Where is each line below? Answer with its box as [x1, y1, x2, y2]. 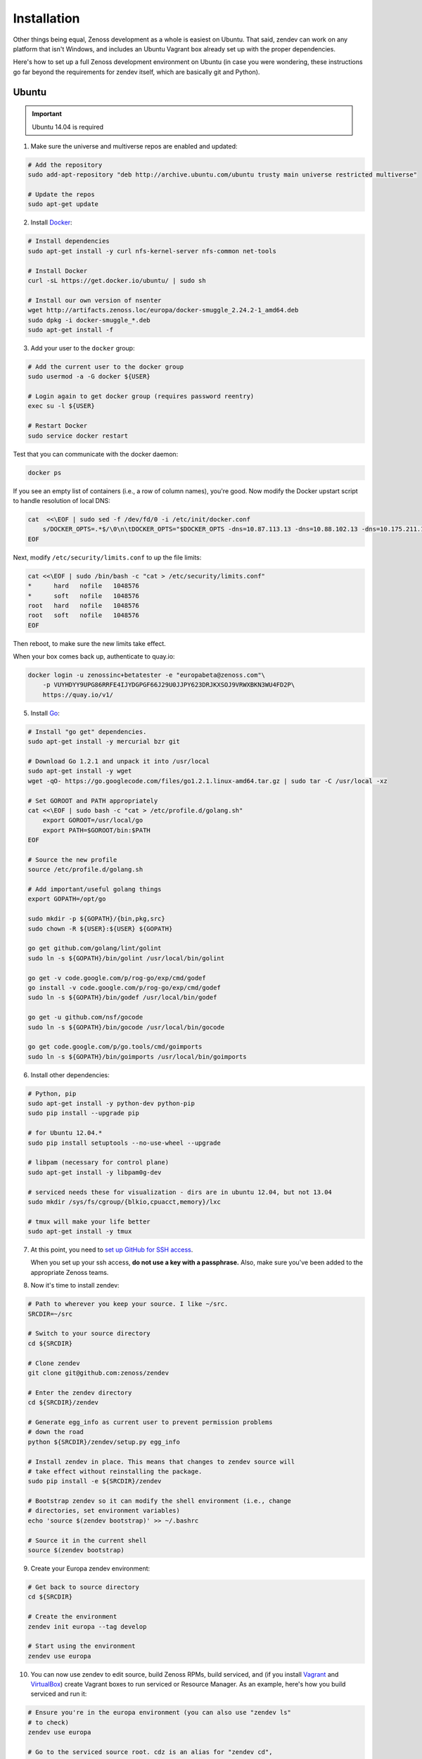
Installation [13, 11, 80, 26]
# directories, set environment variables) [27, 1506, 181, 1515]
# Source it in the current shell [27, 1536, 147, 1544]
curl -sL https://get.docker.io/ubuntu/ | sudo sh [27, 277, 207, 284]
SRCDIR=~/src [27, 1309, 73, 1318]
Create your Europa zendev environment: [30, 1564, 151, 1573]
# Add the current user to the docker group [27, 362, 184, 371]
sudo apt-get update [27, 201, 98, 208]
